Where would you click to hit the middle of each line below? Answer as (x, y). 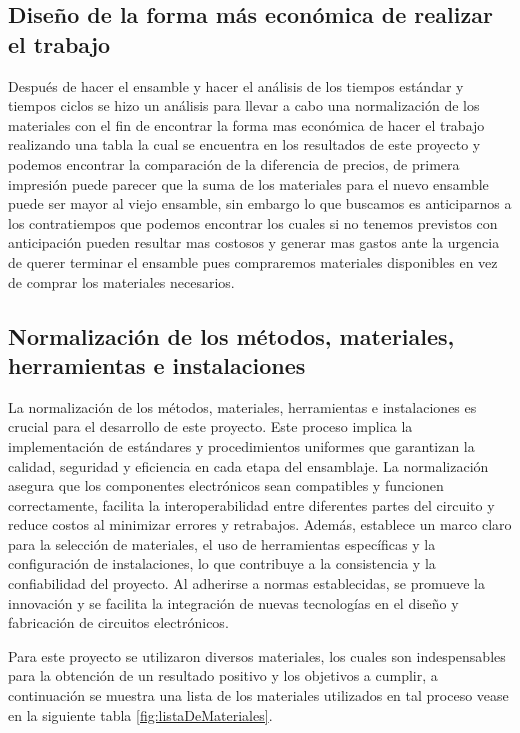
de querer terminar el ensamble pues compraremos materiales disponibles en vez (253, 261)
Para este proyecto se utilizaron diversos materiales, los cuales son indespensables (257, 655)
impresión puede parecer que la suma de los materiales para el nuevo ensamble (248, 183)
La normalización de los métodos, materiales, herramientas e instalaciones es (242, 406)
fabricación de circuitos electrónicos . (118, 622)
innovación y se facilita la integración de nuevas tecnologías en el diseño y (233, 602)
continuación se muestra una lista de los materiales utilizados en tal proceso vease (258, 695)
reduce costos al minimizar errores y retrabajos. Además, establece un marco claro (260, 524)
